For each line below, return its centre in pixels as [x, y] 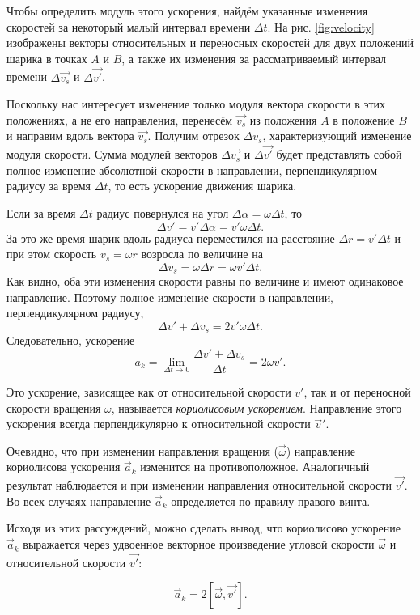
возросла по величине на [202, 254]
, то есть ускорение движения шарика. [202, 186]
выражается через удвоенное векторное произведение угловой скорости [199, 544]
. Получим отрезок [193, 136]
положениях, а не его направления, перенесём [120, 119]
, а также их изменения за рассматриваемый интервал [254, 58]
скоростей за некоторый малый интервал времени [129, 26]
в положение [364, 119]
